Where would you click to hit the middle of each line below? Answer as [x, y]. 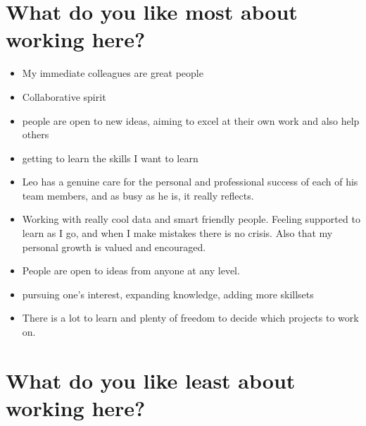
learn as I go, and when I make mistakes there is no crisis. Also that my [177, 233]
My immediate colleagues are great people [113, 73]
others [36, 134]
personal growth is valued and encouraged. [114, 247]
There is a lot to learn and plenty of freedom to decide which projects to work [190, 318]
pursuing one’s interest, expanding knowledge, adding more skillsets [168, 294]
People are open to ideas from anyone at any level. [131, 270]
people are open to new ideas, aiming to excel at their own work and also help [191, 120]
